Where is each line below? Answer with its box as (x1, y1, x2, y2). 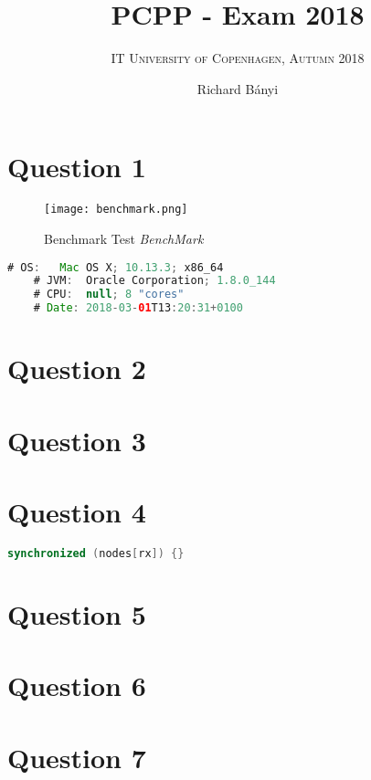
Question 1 (7, 148, 146, 185)
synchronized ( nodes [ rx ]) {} (7, 546, 185, 560)
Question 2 (7, 350, 146, 387)
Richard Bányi (196, 79, 279, 98)
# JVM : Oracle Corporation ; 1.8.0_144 (33, 274, 276, 288)
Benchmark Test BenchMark (44, 228, 204, 248)
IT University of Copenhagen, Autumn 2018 (111, 48, 365, 68)
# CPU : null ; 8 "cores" (33, 288, 185, 301)
